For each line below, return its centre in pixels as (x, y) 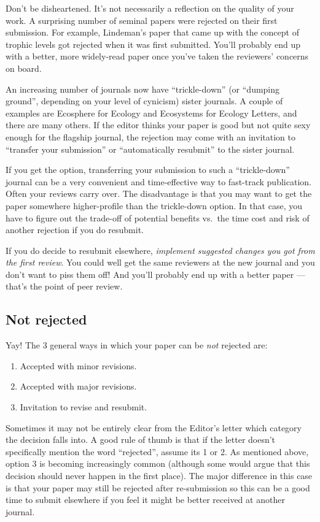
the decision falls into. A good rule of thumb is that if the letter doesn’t (141, 439)
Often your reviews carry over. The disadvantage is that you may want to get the (159, 194)
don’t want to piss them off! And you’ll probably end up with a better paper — (155, 274)
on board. (24, 68)
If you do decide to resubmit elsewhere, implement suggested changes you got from (160, 250)
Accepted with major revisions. (78, 386)
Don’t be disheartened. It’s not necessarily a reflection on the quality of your (150, 8)
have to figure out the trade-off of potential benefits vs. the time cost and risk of (158, 217)
